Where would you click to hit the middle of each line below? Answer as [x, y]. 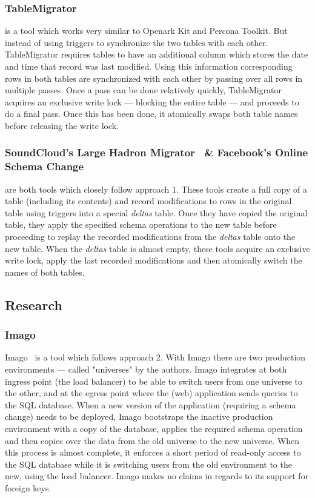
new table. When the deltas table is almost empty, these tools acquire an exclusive [157, 248]
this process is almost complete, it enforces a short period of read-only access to [153, 452]
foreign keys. [28, 487]
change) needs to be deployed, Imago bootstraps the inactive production [139, 417]
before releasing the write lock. [62, 125]
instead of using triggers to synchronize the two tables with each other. [137, 42]
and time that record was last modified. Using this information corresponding [149, 66]
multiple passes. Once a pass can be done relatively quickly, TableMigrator [144, 90]
